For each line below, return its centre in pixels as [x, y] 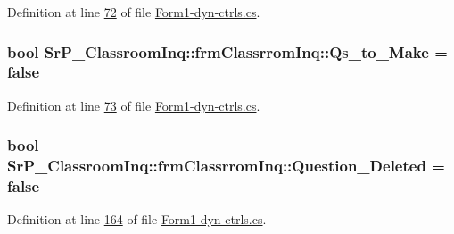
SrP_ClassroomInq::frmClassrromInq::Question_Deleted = [226, 166]
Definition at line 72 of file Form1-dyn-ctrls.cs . [134, 12]
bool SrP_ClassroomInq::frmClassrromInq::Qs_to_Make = [227, 51]
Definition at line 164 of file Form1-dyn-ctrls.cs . [137, 219]
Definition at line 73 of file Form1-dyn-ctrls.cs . [134, 105]
